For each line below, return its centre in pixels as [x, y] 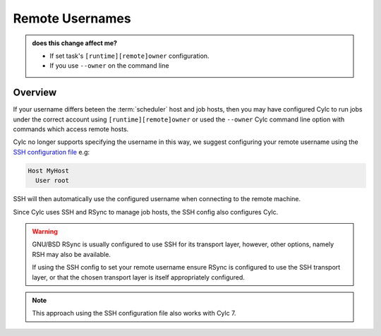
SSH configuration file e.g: [52, 152]
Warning [45, 231]
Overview [35, 93]
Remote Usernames [72, 18]
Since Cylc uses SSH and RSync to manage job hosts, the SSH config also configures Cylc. [146, 212]
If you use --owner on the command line [109, 66]
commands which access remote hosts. [71, 129]
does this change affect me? [75, 43]
